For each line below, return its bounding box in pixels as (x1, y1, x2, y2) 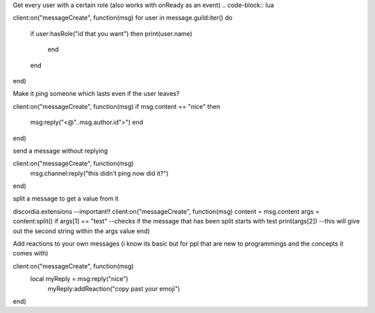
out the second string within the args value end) (12, 226, 151, 235)
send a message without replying (12, 146, 108, 155)
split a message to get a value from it (12, 194, 119, 203)
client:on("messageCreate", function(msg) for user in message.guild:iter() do (12, 14, 233, 22)
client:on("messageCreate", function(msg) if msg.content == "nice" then (12, 102, 221, 110)
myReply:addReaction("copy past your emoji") (47, 285, 181, 293)
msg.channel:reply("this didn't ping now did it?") (30, 169, 169, 177)
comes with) (12, 249, 49, 257)
